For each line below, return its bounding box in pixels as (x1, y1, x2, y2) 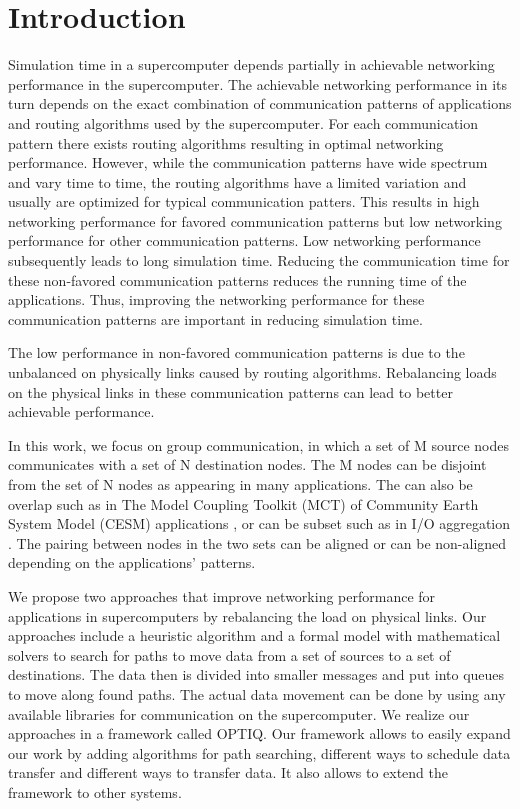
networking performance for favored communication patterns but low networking (8, 210, 502, 231)
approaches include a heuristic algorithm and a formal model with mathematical (8, 625, 501, 646)
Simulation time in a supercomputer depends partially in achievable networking (8, 54, 495, 75)
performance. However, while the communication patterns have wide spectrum (8, 152, 488, 173)
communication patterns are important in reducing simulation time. (8, 308, 423, 329)
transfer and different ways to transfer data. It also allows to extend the (8, 762, 449, 783)
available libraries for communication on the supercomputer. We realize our (8, 703, 470, 724)
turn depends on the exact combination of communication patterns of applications (8, 93, 512, 114)
